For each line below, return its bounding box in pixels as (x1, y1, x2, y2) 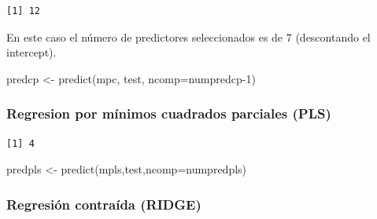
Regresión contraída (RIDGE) (6, 194, 201, 214)
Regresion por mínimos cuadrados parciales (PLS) (6, 104, 331, 123)
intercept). (6, 44, 57, 60)
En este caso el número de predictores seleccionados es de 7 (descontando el (6, 28, 371, 45)
